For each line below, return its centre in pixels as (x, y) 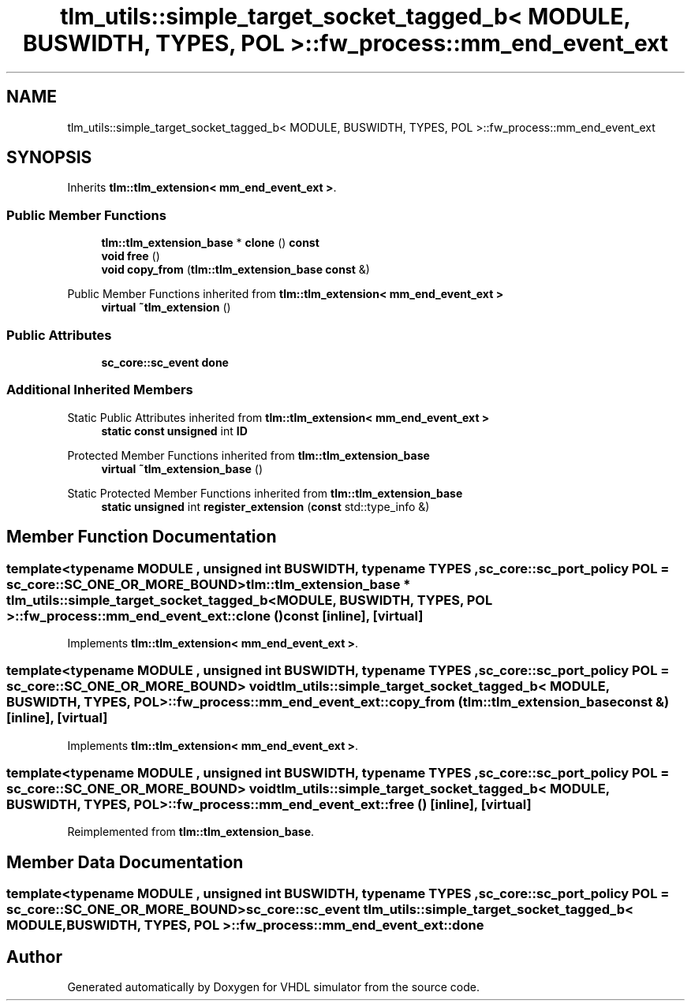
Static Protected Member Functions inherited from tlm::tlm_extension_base (265, 493)
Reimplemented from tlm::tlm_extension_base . (191, 832)
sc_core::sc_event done (165, 362)
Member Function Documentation (142, 537)
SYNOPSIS (49, 158)
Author (34, 957)
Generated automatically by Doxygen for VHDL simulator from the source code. (274, 987)
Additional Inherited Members (100, 390)
